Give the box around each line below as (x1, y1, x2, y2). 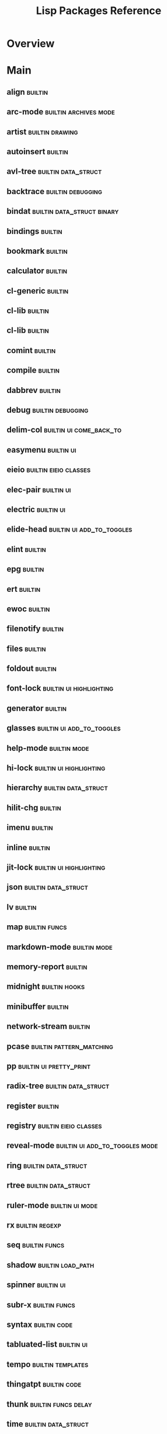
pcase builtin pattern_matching (6, 1041, 113, 1051)
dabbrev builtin (6, 385, 61, 395)
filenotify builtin (6, 624, 64, 634)
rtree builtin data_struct (6, 1180, 91, 1191)
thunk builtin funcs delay (6, 1399, 92, 1409)
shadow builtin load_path (6, 1260, 95, 1270)
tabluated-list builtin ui (6, 1339, 88, 1349)
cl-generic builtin (6, 285, 69, 296)
